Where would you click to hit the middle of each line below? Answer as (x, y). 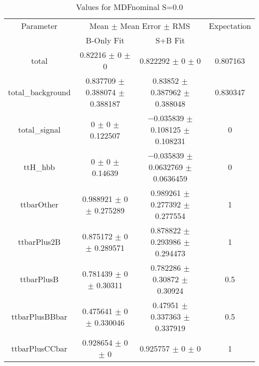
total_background (39, 92)
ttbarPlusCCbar (39, 348)
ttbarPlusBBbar (39, 316)
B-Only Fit (105, 40)
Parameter (39, 26)
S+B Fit (170, 40)
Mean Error (141, 26)
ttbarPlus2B (39, 242)
